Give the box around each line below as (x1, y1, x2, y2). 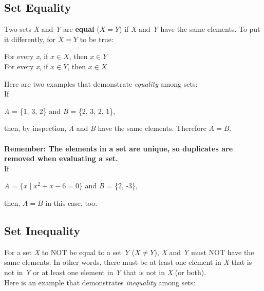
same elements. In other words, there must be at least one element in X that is (4, 257, 252, 267)
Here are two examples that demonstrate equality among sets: (4, 78, 198, 89)
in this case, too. (45, 197, 98, 208)
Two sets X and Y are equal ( (4, 24, 100, 34)
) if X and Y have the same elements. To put (119, 24, 260, 34)
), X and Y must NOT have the (154, 246, 254, 257)
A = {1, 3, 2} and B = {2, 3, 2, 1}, (4, 105, 116, 116)
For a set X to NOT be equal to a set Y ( (4, 246, 135, 257)
